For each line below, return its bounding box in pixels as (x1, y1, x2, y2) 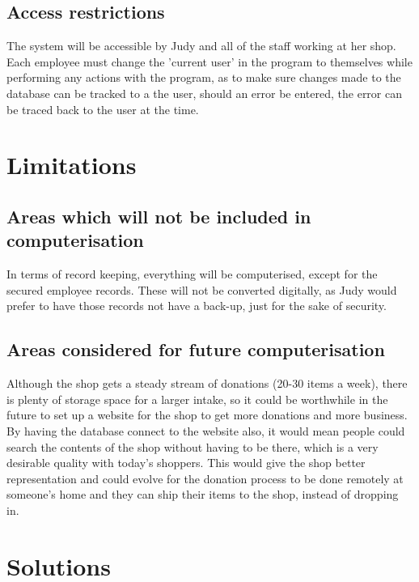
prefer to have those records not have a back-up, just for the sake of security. (6, 297, 387, 314)
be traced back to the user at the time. (6, 100, 199, 117)
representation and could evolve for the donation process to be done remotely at (6, 469, 404, 486)
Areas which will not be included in (6, 203, 311, 228)
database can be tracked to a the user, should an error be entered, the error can (6, 84, 403, 101)
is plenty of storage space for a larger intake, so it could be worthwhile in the (6, 390, 388, 407)
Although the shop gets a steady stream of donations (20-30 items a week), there (6, 375, 408, 392)
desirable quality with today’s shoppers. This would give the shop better (6, 454, 366, 471)
